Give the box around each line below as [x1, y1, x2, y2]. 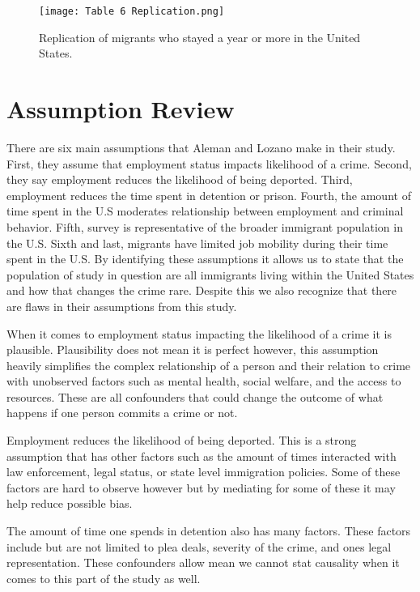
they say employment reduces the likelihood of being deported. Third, [6, 171, 353, 188]
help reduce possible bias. [6, 495, 133, 512]
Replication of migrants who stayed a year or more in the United [39, 28, 361, 45]
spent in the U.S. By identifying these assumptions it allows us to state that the [6, 250, 404, 267]
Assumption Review [6, 92, 235, 126]
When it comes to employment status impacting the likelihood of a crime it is [6, 325, 392, 342]
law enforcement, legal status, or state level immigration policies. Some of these [6, 463, 401, 480]
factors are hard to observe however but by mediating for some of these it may [6, 479, 396, 496]
